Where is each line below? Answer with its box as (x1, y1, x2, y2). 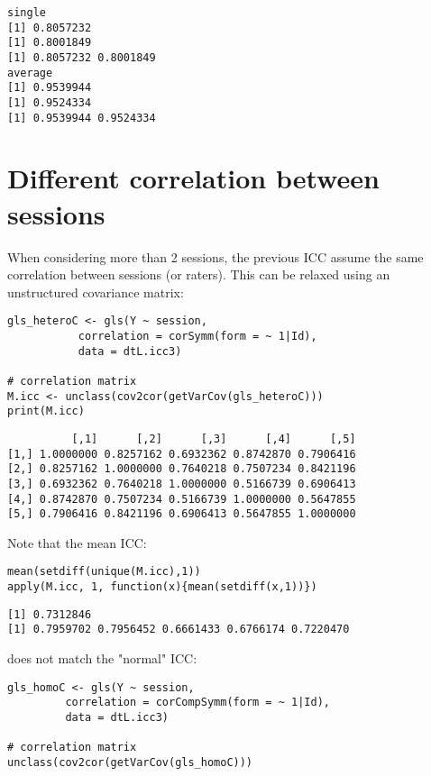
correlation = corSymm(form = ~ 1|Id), (78, 330, 317, 342)
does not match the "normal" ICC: (7, 649, 197, 668)
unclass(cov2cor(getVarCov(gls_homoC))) (7, 755, 253, 769)
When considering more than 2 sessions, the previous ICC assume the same (7, 247, 424, 266)
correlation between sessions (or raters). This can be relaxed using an (7, 265, 390, 284)
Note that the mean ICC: (7, 533, 147, 552)
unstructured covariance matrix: (7, 282, 184, 301)
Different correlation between (7, 160, 380, 196)
